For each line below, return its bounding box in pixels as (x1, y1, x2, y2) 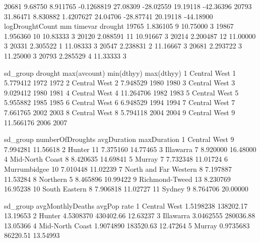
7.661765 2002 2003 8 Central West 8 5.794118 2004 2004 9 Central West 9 (4, 107, 235, 117)
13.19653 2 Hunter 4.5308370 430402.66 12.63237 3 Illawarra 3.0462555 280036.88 (4, 210, 255, 221)
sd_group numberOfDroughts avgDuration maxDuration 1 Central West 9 (4, 134, 234, 144)
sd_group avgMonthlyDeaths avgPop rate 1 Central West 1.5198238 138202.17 (4, 200, 248, 211)
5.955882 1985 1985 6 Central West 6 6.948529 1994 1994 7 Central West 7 (4, 97, 235, 108)
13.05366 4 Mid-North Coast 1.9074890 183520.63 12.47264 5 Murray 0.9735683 (4, 220, 250, 230)
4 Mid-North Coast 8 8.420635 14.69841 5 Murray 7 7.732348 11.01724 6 (4, 154, 228, 164)
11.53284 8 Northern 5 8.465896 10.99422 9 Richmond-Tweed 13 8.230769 (4, 173, 231, 184)
